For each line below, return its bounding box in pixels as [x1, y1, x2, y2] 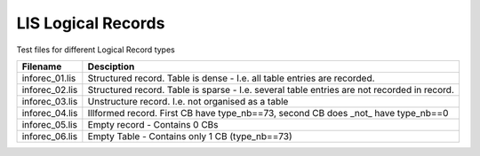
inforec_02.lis [21, 83, 78, 96]
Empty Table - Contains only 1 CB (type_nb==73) [87, 129, 292, 142]
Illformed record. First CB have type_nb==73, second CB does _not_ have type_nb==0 [87, 106, 449, 119]
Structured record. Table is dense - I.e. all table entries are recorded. [87, 72, 375, 84]
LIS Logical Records [16, 13, 165, 33]
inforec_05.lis [21, 118, 77, 130]
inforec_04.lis [21, 106, 78, 119]
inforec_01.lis [21, 72, 76, 84]
